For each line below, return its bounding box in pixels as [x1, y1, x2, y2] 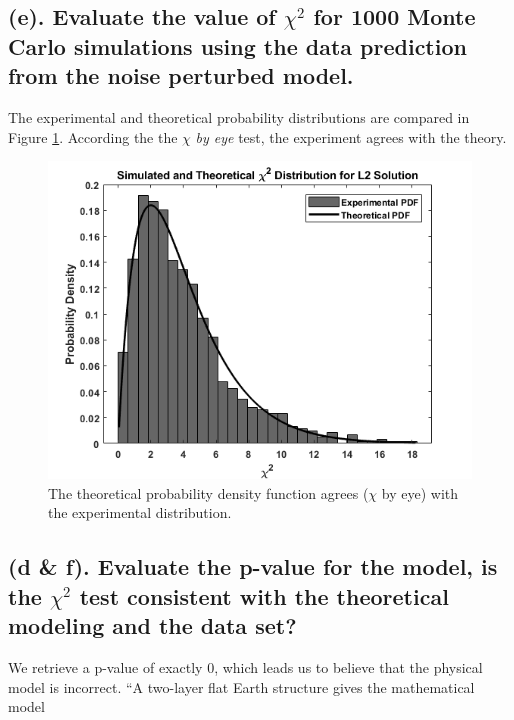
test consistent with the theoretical [79, 580, 449, 611]
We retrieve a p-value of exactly [8, 656, 203, 677]
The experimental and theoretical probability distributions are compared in [8, 106, 470, 127]
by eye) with [381, 482, 459, 503]
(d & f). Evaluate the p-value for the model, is [8, 551, 498, 582]
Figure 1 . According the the [8, 126, 178, 147]
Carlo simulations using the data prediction [8, 30, 467, 61]
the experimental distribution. [48, 502, 232, 523]
